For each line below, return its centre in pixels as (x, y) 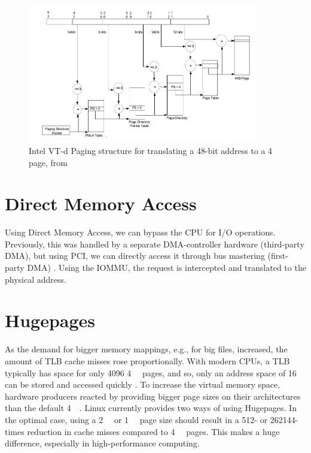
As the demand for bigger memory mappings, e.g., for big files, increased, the (146, 349)
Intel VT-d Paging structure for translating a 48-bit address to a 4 (151, 150)
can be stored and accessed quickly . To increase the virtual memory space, (143, 384)
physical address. (36, 279)
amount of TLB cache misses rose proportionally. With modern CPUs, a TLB (147, 360)
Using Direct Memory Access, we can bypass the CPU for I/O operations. (140, 232)
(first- (278, 256)
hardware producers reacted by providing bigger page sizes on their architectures (153, 396)
